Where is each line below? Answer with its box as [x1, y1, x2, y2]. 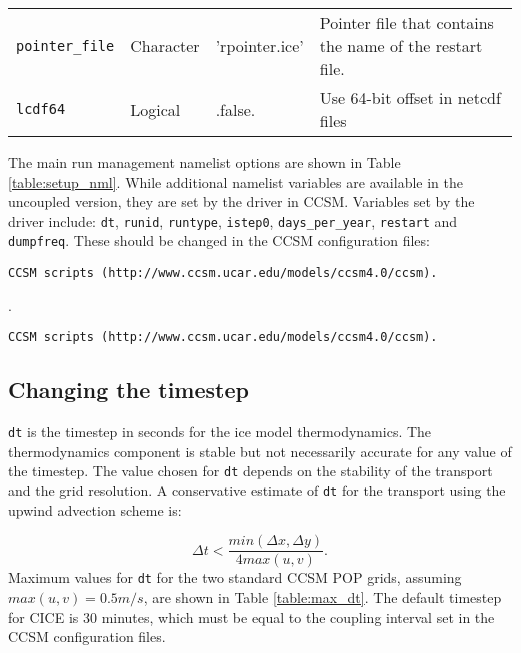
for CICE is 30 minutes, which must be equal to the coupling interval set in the [8, 606, 495, 627]
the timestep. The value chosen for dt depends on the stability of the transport [8, 460, 493, 481]
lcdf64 [16, 101, 66, 117]
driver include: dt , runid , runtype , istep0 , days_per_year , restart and [8, 210, 458, 231]
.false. [215, 97, 256, 121]
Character [130, 34, 200, 57]
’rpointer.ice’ [215, 34, 304, 57]
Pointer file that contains [319, 11, 494, 34]
